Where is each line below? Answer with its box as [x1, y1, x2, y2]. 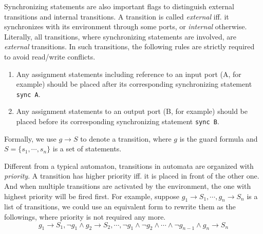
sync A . [16, 88, 41, 99]
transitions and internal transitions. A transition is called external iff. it [4, 11, 229, 22]
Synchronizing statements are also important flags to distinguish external [4, 1, 234, 11]
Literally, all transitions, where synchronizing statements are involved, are [4, 31, 236, 42]
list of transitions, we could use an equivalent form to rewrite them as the [4, 201, 236, 212]
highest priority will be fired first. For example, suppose [4, 190, 180, 201]
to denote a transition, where [80, 133, 172, 144]
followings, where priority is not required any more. [4, 211, 166, 222]
